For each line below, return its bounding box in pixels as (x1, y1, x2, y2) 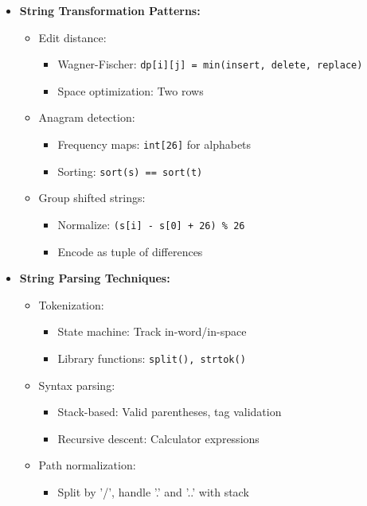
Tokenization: (38, 296, 104, 313)
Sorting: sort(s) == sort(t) (57, 162, 203, 179)
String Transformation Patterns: (19, 2, 201, 18)
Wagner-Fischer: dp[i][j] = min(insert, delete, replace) (57, 56, 363, 72)
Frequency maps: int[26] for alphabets (57, 136, 252, 153)
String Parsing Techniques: (19, 270, 170, 286)
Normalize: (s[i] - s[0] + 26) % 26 (57, 216, 245, 232)
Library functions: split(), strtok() (57, 349, 246, 366)
